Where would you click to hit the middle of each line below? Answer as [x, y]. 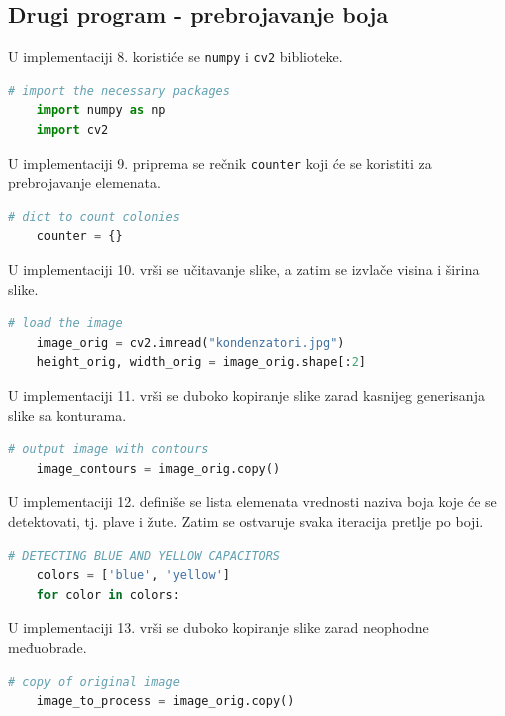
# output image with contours [108, 449]
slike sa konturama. [67, 414]
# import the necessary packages [119, 90]
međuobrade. [47, 646]
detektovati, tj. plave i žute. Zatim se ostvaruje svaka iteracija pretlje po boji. [246, 521]
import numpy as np [101, 110]
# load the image [65, 323]
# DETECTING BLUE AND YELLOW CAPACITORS [144, 555]
